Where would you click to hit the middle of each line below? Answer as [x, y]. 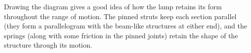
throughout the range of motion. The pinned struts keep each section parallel [120, 16]
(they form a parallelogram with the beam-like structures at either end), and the [125, 26]
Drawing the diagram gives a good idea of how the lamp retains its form [113, 6]
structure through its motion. [48, 45]
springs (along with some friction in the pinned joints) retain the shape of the [121, 35]
